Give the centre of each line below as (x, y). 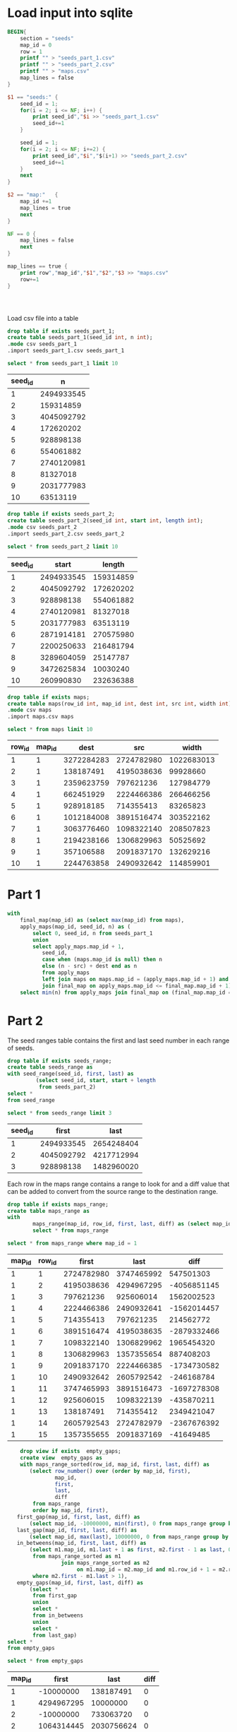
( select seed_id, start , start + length (96, 1081)
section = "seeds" (47, 38)
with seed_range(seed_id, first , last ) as (71, 1074)
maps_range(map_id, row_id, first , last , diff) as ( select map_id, (134, 1224)
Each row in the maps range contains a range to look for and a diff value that (119, 1184)
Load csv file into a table (43, 318)
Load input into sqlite (70, 13)
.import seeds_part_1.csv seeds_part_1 (66, 351)
